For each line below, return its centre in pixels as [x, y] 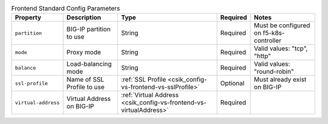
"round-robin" [274, 71]
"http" [263, 56]
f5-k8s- [274, 33]
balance [26, 67]
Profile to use [86, 87]
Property [28, 18]
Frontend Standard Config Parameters [66, 8]
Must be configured [282, 25]
